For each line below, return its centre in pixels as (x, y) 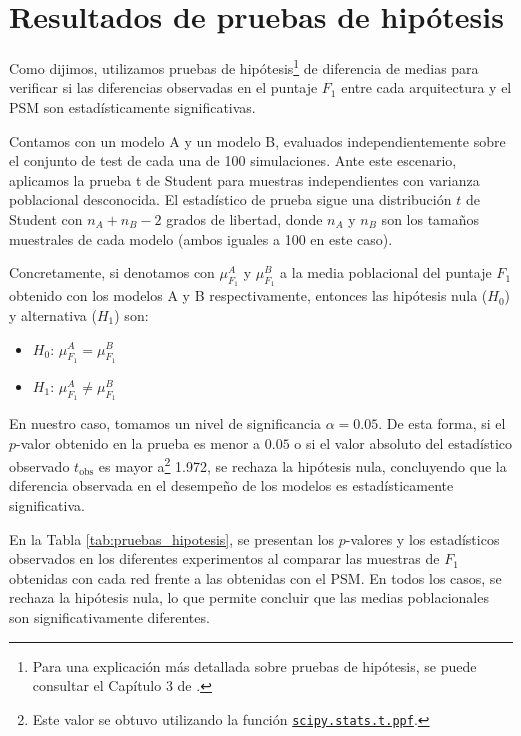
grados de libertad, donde (244, 218)
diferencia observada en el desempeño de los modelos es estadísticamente (231, 485)
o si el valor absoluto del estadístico (403, 442)
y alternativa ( (53, 314)
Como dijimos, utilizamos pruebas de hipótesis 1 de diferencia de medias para (244, 66)
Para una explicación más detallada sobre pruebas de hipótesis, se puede (254, 665)
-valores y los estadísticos (422, 538)
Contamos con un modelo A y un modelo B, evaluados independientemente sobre (257, 140)
